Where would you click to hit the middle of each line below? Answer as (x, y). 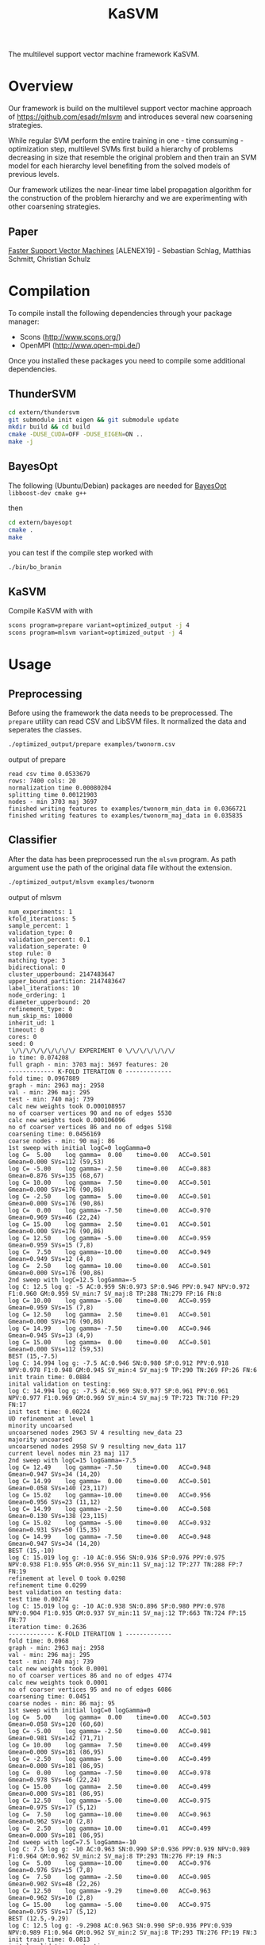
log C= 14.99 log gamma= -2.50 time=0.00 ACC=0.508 (110, 1509)
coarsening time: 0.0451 (49, 1696)
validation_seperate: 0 (48, 946)
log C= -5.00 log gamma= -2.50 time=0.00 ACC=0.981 (110, 1731)
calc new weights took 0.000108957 (67, 1106)
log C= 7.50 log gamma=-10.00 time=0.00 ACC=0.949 (110, 1252)
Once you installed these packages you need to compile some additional (127, 360)
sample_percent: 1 (38, 925)
